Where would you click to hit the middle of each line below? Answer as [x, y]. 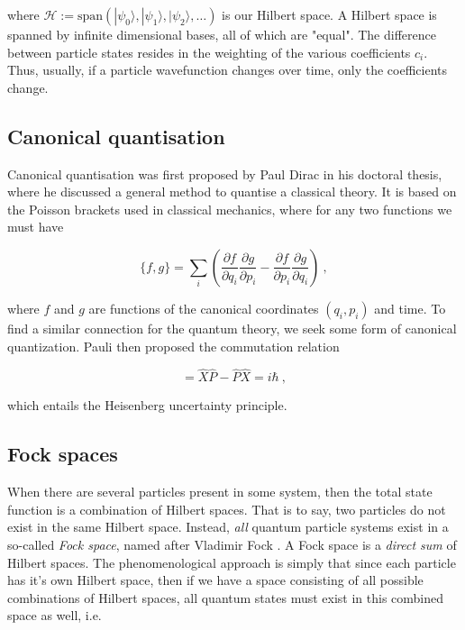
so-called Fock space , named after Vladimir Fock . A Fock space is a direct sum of [232, 544]
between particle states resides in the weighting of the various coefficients [209, 52]
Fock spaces [63, 454]
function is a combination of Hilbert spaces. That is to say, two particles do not [227, 509]
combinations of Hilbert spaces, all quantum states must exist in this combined [226, 597]
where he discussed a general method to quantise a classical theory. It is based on [232, 192]
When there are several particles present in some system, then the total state [220, 492]
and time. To [410, 308]
